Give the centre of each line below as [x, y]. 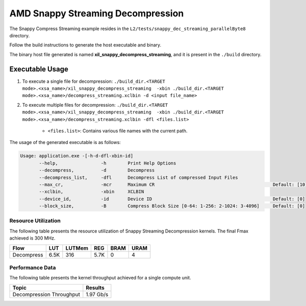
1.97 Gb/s [97, 294]
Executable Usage [39, 69]
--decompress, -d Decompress [97, 170]
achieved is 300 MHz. [32, 238]
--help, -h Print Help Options [108, 163]
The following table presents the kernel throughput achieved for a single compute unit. [100, 278]
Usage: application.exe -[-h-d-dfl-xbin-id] [77, 156]
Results [95, 288]
